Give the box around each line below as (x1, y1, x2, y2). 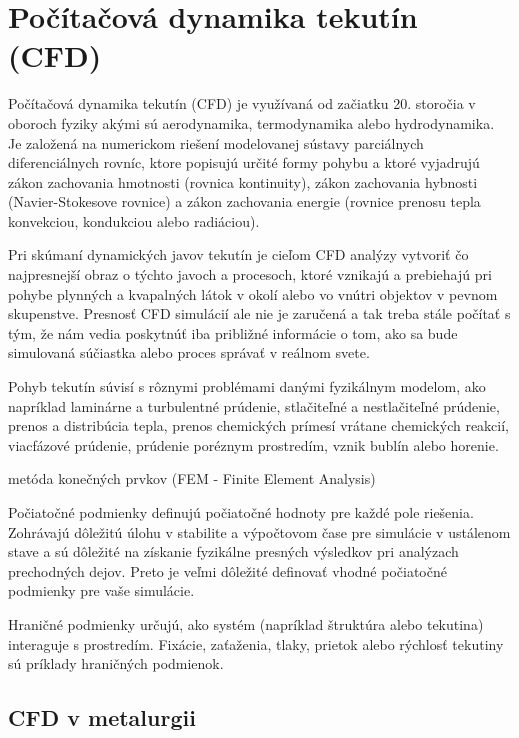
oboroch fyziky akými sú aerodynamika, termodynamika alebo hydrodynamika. (8, 112, 495, 133)
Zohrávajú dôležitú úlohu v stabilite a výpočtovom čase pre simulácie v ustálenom (8, 521, 511, 542)
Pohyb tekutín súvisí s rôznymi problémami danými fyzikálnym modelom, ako (8, 376, 486, 397)
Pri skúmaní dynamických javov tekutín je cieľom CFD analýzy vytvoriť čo (8, 244, 469, 265)
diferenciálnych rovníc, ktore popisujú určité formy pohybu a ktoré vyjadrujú (8, 152, 480, 173)
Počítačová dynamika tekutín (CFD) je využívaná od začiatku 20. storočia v (8, 93, 476, 114)
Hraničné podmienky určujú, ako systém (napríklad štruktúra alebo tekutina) (8, 613, 484, 634)
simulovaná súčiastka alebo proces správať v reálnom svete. (8, 342, 370, 363)
